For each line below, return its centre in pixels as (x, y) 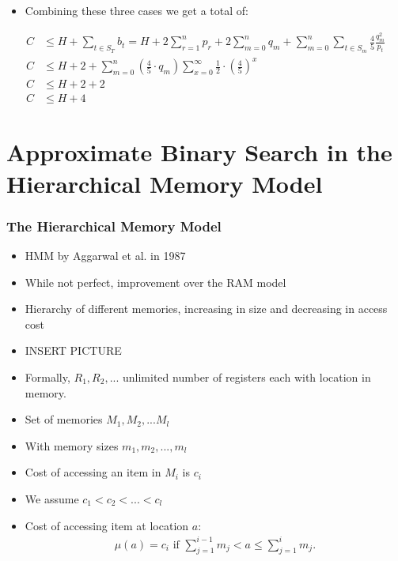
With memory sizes (72, 445)
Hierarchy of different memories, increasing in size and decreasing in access (206, 309)
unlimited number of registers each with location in (247, 377)
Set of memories (64, 419)
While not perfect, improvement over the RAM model (155, 282)
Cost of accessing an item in (93, 472)
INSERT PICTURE (73, 350)
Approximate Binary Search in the (199, 152)
